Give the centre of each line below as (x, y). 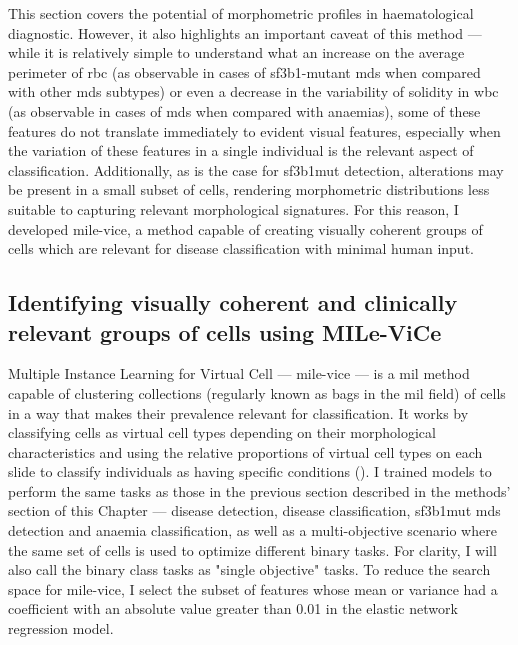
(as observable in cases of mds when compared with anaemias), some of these (244, 110)
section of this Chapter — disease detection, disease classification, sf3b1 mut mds (254, 510)
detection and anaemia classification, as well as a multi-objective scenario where (252, 530)
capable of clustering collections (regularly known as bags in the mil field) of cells (257, 392)
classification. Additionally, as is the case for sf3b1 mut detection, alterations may (256, 169)
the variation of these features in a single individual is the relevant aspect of (241, 150)
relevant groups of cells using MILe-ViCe (225, 331)
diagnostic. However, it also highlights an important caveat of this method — (245, 32)
